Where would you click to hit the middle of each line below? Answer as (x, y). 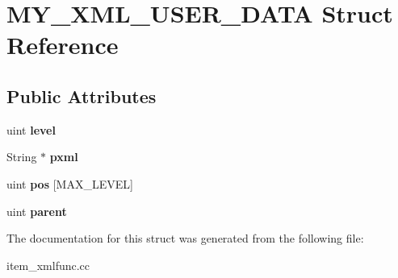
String (22, 157)
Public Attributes (82, 95)
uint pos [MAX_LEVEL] (70, 183)
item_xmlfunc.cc (48, 265)
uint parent (37, 211)
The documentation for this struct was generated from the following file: (185, 238)
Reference (63, 45)
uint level (31, 129)
